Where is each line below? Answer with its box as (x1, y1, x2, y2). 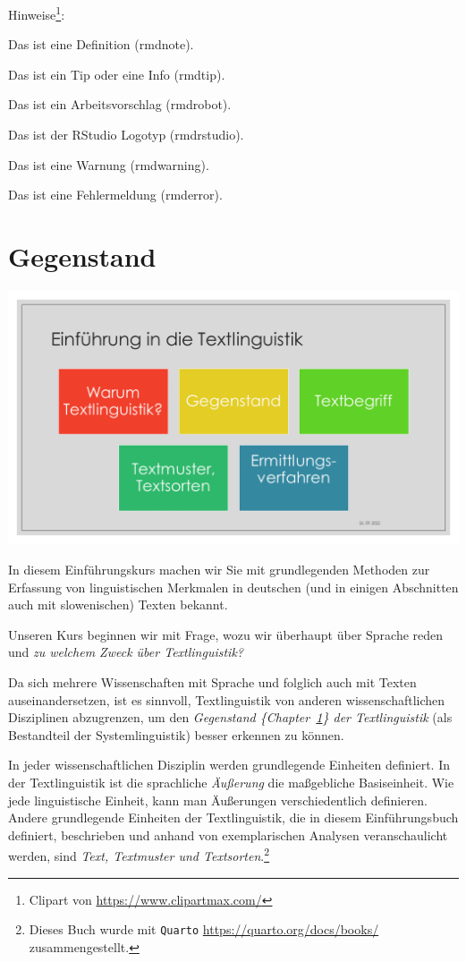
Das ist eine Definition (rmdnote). (8, 35, 194, 54)
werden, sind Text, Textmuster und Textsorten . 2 (8, 844, 270, 864)
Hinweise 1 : (8, 3, 65, 23)
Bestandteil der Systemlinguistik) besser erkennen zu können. (8, 725, 344, 744)
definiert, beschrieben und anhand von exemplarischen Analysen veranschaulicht (8, 825, 448, 844)
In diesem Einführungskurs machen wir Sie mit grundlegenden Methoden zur (8, 560, 430, 579)
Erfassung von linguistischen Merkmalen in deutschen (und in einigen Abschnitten (8, 577, 459, 596)
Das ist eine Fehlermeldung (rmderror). (8, 185, 223, 204)
